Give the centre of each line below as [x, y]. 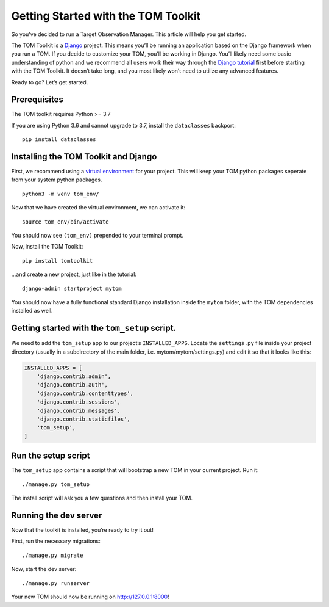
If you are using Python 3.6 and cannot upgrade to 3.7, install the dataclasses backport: [123, 125]
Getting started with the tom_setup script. [94, 328]
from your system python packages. [57, 180]
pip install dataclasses [59, 140]
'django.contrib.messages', [79, 410]
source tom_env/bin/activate [65, 222]
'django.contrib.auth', [72, 385]
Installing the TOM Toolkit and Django [84, 157]
